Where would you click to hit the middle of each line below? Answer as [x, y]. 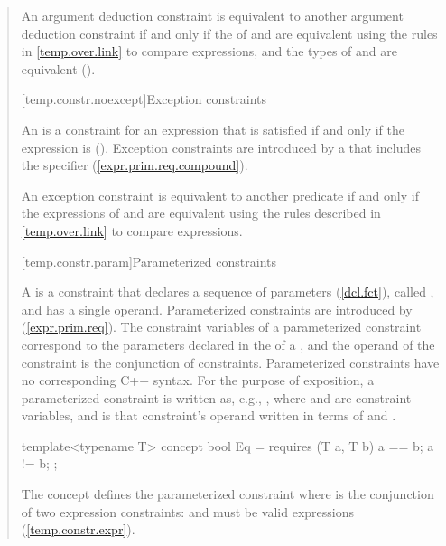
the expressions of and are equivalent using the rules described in [201, 213]
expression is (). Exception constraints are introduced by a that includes [221, 147]
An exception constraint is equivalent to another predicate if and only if [220, 195]
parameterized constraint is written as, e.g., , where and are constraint [216, 397]
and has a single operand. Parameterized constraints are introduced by [217, 309]
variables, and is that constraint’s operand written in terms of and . [209, 415]
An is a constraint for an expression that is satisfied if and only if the [213, 129]
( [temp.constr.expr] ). [78, 529]
